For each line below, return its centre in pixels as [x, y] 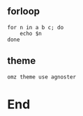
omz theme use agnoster [42, 77]
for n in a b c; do [36, 27]
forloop [24, 11]
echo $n [31, 33]
